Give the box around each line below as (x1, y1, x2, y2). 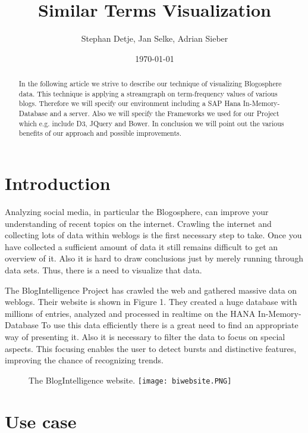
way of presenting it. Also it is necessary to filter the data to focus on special (5, 330, 285, 342)
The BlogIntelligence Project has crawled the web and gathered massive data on (5, 284, 297, 296)
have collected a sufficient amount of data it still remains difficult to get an (5, 240, 278, 253)
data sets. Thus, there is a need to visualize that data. (5, 263, 202, 276)
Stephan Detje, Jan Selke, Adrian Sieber (81, 32, 228, 45)
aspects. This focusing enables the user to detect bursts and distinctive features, (5, 342, 297, 354)
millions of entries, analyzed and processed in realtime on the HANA (5, 307, 256, 319)
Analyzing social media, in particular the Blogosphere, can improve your (5, 205, 269, 217)
